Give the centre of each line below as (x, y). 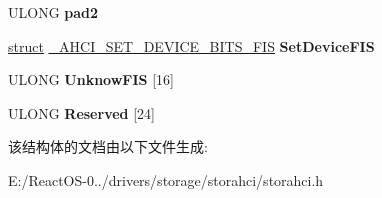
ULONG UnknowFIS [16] (91, 79)
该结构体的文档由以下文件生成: (108, 146)
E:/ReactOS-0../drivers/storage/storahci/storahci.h (166, 179)
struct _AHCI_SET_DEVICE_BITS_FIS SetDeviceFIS (191, 45)
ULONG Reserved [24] (81, 112)
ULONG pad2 (53, 12)
